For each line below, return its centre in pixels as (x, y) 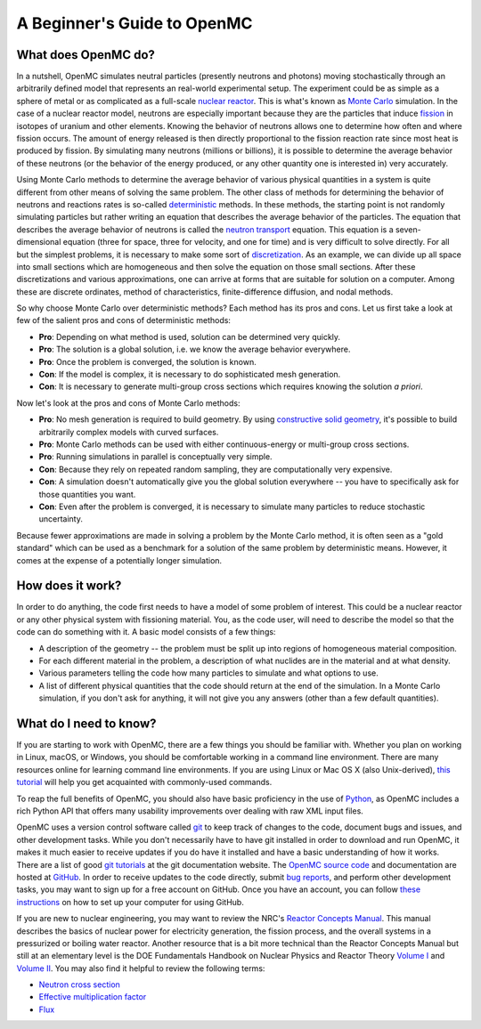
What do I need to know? (86, 723)
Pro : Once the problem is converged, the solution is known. (148, 361)
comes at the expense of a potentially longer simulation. (119, 560)
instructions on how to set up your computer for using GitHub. (130, 902)
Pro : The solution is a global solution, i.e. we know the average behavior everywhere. (195, 349)
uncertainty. (61, 519)
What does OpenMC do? (86, 55)
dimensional (39, 242)
